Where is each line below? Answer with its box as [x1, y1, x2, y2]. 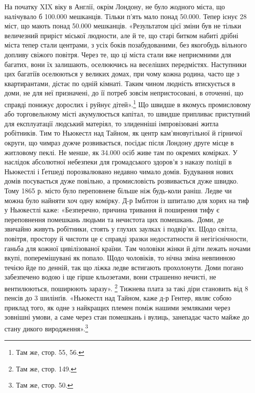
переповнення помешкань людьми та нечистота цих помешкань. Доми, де [4, 214, 224, 224]
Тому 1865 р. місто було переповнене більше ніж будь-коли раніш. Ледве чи [4, 185, 232, 195]
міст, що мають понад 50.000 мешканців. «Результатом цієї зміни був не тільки [4, 21, 241, 31]
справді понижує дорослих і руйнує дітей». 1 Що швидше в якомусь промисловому [4, 97, 251, 109]
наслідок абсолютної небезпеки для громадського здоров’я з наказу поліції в [4, 157, 232, 167]
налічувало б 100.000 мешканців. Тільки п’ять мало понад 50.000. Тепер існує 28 [4, 11, 247, 21]
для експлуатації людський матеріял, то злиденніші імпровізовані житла [4, 118, 219, 128]
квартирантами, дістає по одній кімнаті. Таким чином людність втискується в [4, 78, 235, 88]
